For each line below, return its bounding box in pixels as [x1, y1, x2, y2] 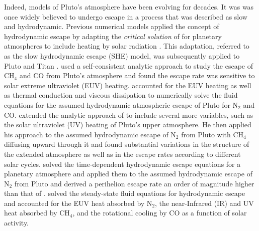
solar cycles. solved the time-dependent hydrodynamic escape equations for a [4, 158, 241, 169]
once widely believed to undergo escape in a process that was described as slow [4, 11, 247, 22]
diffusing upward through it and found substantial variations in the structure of [4, 139, 249, 149]
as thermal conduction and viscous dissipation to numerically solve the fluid [4, 90, 238, 100]
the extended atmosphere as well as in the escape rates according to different [4, 148, 241, 159]
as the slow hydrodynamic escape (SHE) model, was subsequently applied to [4, 50, 240, 61]
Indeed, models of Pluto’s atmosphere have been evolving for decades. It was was [4, 2, 254, 12]
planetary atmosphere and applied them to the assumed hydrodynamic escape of [4, 168, 252, 179]
